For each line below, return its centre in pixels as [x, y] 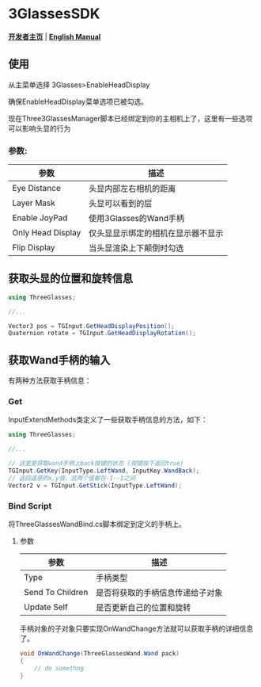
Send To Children [56, 593]
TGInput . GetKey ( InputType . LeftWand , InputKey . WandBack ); [104, 471]
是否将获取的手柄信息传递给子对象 [159, 593]
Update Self [46, 607]
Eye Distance [37, 189]
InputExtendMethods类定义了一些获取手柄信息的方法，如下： [108, 420]
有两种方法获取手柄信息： [50, 380]
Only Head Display [47, 233]
